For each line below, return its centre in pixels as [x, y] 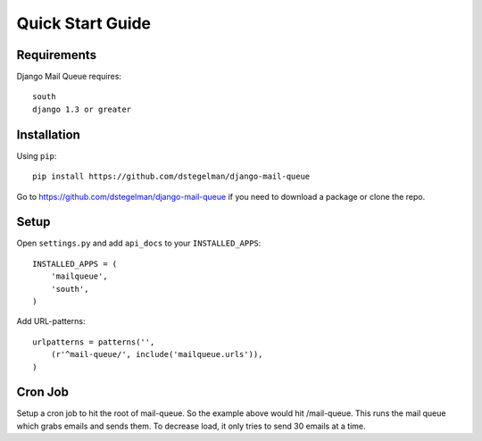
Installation [48, 134]
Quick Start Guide [84, 23]
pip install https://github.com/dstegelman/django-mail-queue [171, 177]
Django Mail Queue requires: [69, 77]
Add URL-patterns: [51, 321]
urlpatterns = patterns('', [94, 342]
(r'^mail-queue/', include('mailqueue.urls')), [157, 354]
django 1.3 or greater [82, 109]
